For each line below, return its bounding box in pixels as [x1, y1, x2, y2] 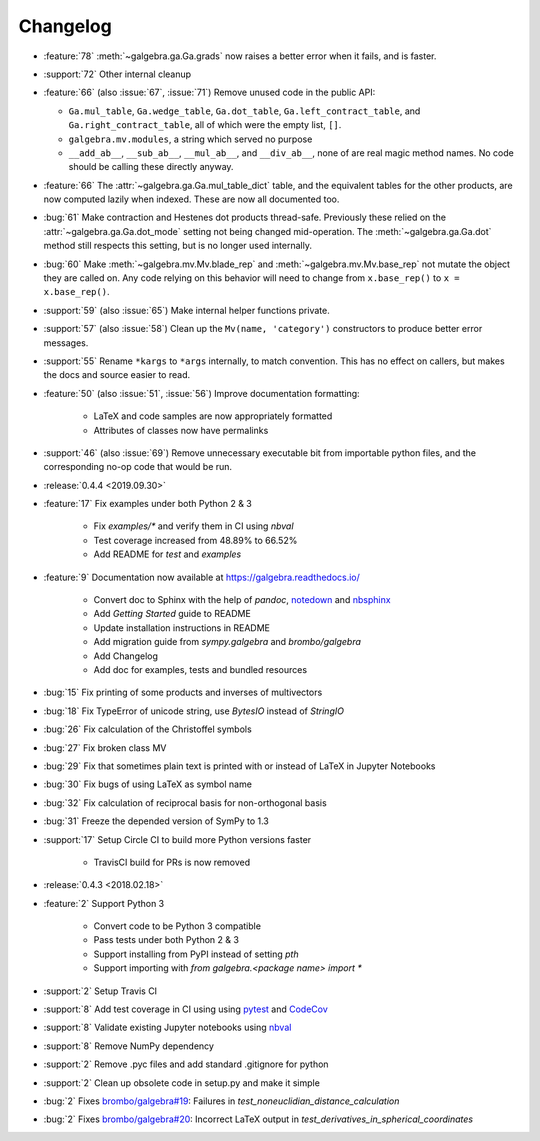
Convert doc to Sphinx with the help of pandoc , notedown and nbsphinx [93, 594, 391, 606]
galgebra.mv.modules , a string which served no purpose [68, 133, 313, 145]
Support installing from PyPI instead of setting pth [93, 948, 299, 960]
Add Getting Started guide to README [93, 608, 252, 620]
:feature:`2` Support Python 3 [43, 897, 165, 909]
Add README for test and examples [93, 548, 242, 560]
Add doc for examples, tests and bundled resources [93, 664, 308, 675]
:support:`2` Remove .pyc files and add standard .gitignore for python [43, 1058, 329, 1070]
